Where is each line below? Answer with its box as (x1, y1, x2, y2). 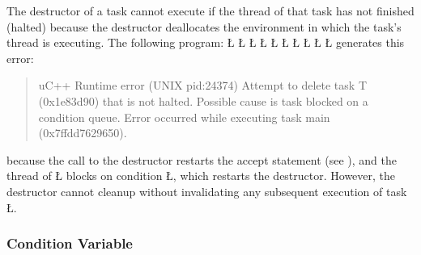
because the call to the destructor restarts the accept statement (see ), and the (6, 151, 397, 168)
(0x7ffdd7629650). (38, 124, 127, 141)
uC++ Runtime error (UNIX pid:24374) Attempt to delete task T (38, 77, 367, 94)
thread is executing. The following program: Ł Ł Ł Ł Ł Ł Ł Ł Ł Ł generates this (6, 34, 405, 51)
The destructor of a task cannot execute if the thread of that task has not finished (6, 2, 415, 19)
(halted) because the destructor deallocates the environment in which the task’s (6, 18, 402, 35)
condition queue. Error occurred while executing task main (38, 108, 330, 125)
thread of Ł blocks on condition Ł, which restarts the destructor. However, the (6, 167, 396, 184)
